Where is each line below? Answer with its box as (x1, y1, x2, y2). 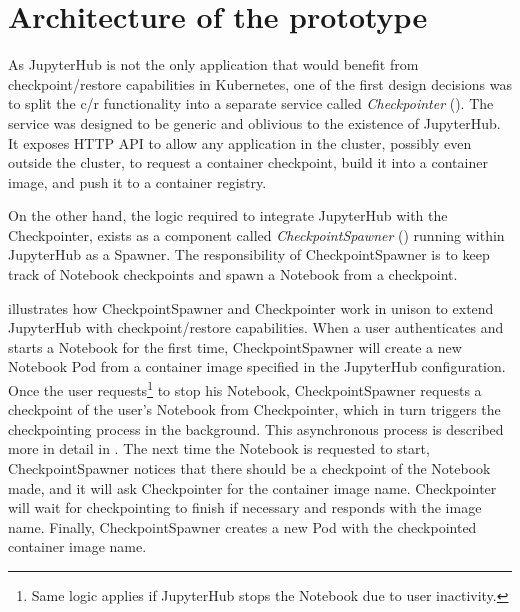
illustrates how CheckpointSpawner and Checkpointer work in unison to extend (8, 297, 494, 318)
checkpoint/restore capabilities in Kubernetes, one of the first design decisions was (8, 73, 512, 94)
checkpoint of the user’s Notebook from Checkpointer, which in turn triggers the (8, 399, 501, 420)
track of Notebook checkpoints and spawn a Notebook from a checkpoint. (8, 264, 458, 285)
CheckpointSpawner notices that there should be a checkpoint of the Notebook (8, 458, 491, 479)
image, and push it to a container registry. (8, 171, 267, 192)
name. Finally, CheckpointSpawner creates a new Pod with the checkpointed (8, 516, 477, 537)
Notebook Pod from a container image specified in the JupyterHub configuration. (8, 356, 506, 377)
